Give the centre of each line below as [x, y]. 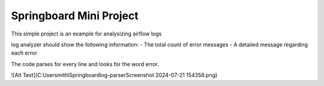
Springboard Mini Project [75, 16]
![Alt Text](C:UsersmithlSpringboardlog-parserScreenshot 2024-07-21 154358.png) [114, 75]
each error [24, 53]
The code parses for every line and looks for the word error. [85, 64]
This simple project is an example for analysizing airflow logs [86, 34]
